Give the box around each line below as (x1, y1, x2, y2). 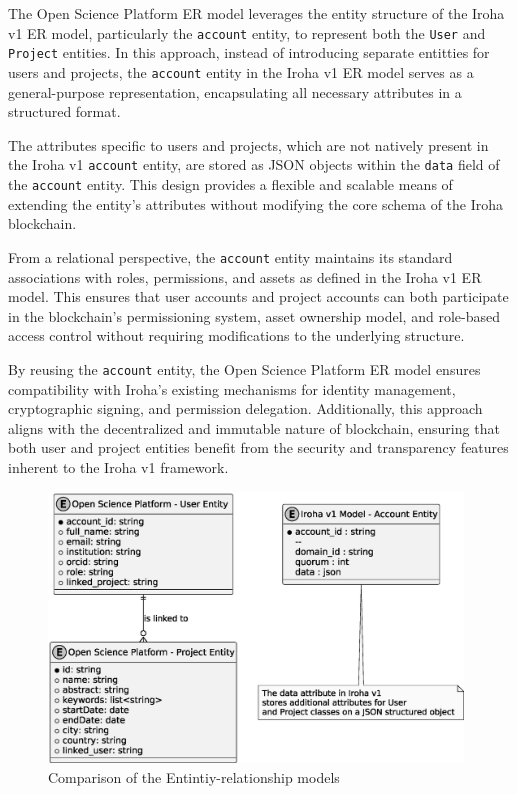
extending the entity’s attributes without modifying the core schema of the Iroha (8, 193, 504, 214)
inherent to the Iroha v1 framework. (8, 456, 229, 477)
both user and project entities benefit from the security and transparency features (8, 437, 509, 458)
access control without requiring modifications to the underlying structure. (8, 325, 465, 346)
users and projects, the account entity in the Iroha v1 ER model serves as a (8, 61, 474, 82)
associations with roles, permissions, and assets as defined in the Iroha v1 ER (8, 266, 482, 287)
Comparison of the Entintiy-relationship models (48, 766, 340, 787)
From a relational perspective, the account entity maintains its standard (8, 246, 453, 267)
